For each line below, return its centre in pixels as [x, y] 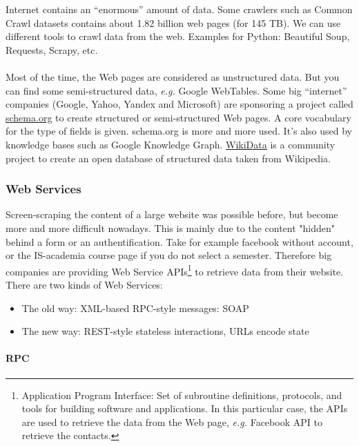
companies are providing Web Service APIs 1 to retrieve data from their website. [175, 270]
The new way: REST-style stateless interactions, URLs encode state [165, 331]
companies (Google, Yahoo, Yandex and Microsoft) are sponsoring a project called [179, 104]
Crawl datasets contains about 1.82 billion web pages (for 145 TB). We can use [173, 22]
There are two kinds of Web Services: [84, 284]
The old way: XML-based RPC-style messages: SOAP [135, 308]
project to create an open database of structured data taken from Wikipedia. [168, 158]
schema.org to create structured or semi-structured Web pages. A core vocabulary [178, 117]
